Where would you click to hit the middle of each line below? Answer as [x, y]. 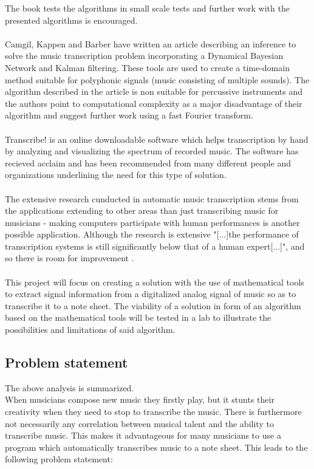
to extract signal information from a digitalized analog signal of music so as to [151, 294]
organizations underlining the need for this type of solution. [116, 175]
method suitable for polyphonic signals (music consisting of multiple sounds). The [157, 79]
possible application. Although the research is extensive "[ [112, 234]
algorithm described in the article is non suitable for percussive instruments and [154, 91]
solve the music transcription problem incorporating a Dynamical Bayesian [144, 56]
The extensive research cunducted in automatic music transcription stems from [152, 198]
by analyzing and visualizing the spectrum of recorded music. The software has [152, 151]
